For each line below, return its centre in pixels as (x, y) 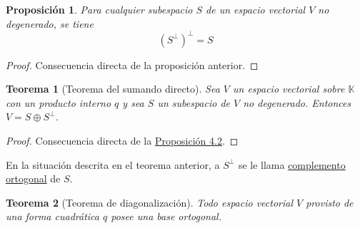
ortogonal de (33, 178)
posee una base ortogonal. (166, 216)
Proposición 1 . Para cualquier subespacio (99, 9)
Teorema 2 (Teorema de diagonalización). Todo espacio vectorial (149, 202)
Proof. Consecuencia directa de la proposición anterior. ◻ (132, 64)
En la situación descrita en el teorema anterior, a (113, 164)
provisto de (330, 202)
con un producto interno (59, 102)
